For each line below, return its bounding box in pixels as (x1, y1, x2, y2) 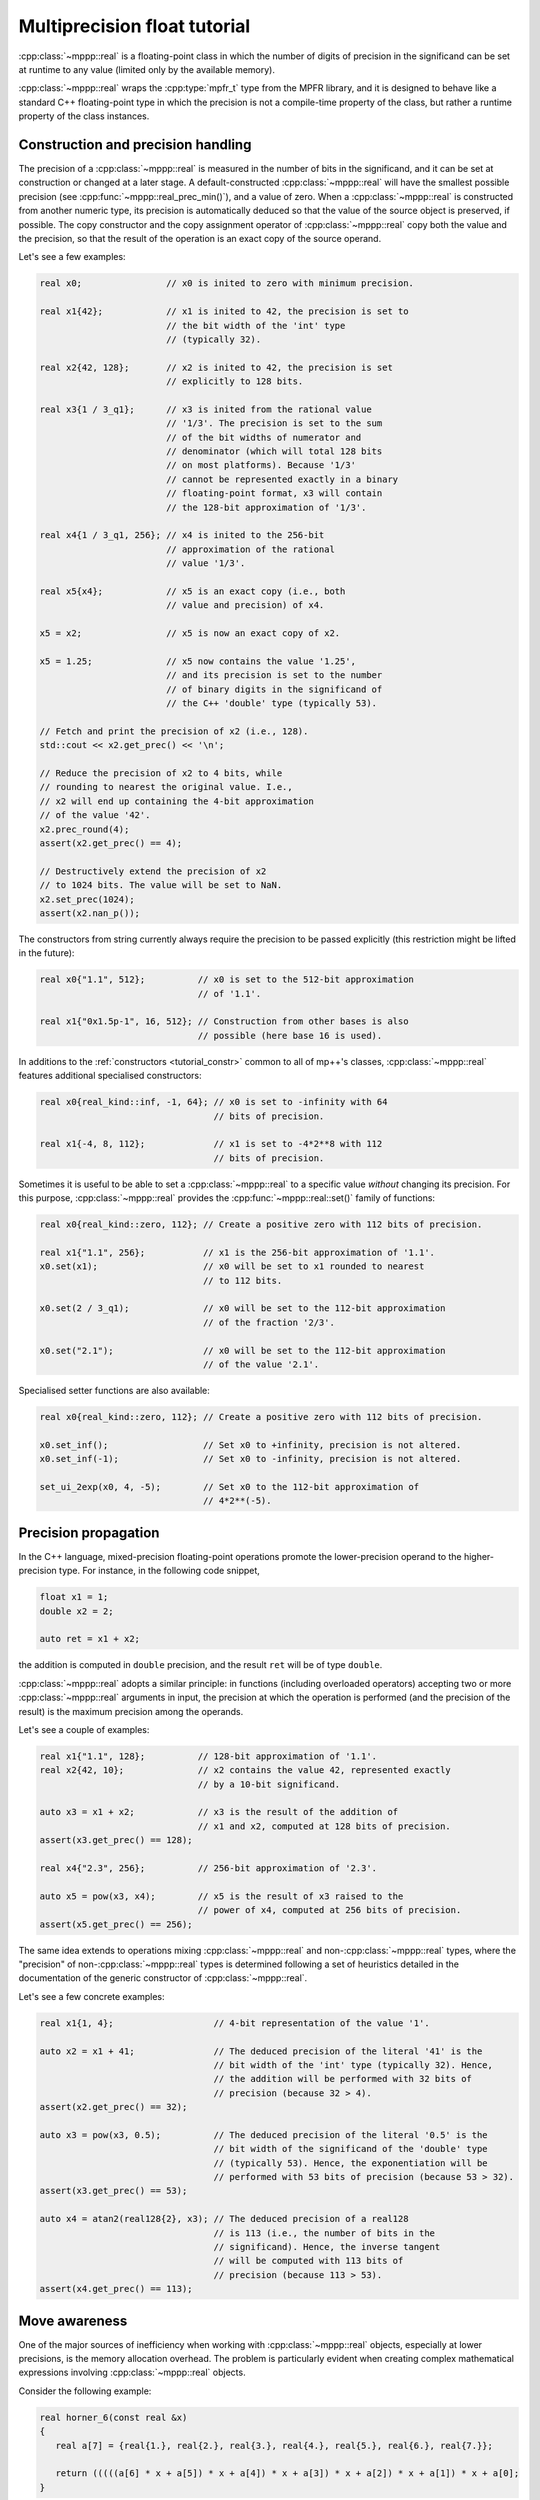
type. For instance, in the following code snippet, (58, 1565, 260, 1577)
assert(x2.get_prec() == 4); (39, 837, 183, 849)
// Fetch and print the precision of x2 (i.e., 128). (39, 725, 309, 737)
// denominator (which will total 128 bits (165, 446, 383, 457)
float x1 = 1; (39, 1591, 109, 1603)
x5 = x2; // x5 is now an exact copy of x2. (39, 628, 341, 639)
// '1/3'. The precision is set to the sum (165, 418, 383, 429)
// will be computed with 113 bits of (213, 2255, 404, 2267)
